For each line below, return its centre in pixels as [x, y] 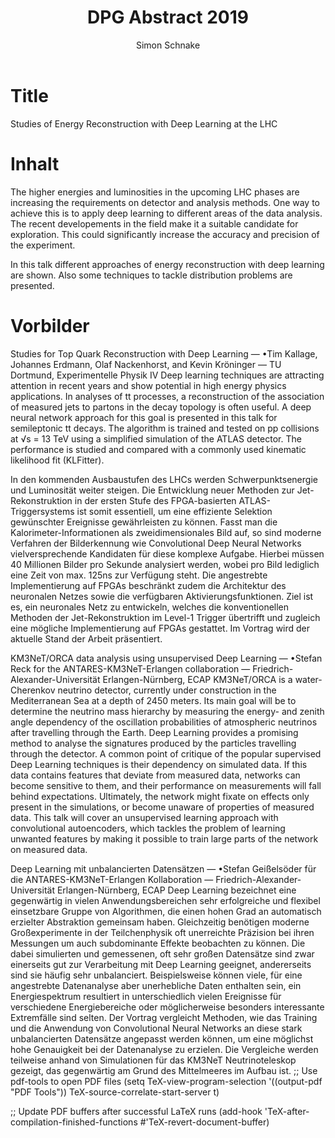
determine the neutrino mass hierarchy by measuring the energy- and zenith [167, 711]
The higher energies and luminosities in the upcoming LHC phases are [155, 192]
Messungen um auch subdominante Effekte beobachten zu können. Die [158, 943]
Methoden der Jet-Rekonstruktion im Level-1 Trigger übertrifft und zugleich [165, 617]
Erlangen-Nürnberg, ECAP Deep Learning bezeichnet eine [176, 890]
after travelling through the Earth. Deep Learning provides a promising [154, 732]
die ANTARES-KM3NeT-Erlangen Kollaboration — [112, 879]
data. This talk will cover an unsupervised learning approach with [144, 817]
